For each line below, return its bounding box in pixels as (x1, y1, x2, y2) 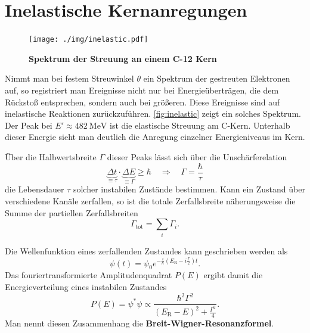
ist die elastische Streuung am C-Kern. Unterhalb (110, 119, 290, 131)
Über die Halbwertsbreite (5, 150, 97, 163)
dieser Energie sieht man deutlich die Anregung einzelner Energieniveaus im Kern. (5, 130, 305, 143)
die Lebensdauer (5, 183, 64, 195)
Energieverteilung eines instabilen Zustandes (5, 280, 167, 292)
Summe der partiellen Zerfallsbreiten (5, 206, 138, 219)
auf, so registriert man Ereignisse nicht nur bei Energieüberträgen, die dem (5, 83, 279, 96)
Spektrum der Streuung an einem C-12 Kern (29, 52, 217, 64)
